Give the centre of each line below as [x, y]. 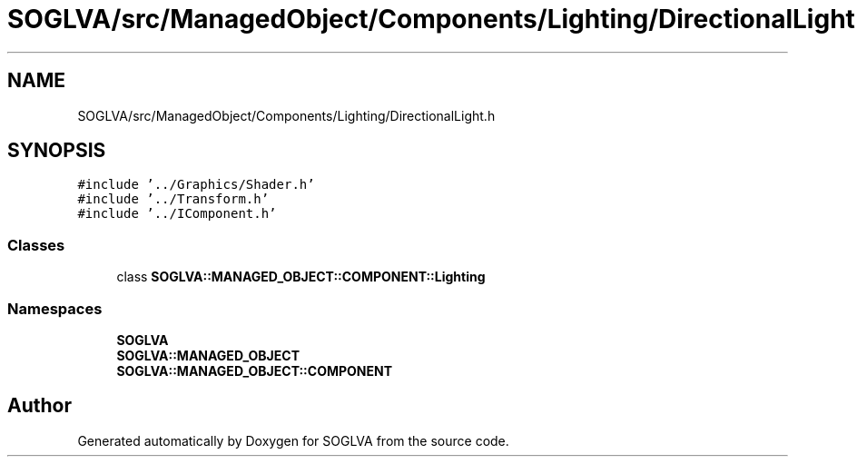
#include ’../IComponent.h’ [177, 214]
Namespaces [55, 308]
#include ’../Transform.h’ [173, 199]
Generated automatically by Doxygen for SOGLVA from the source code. [293, 440]
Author [39, 406]
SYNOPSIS [57, 151]
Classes [36, 245]
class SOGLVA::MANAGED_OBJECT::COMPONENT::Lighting [301, 277]
